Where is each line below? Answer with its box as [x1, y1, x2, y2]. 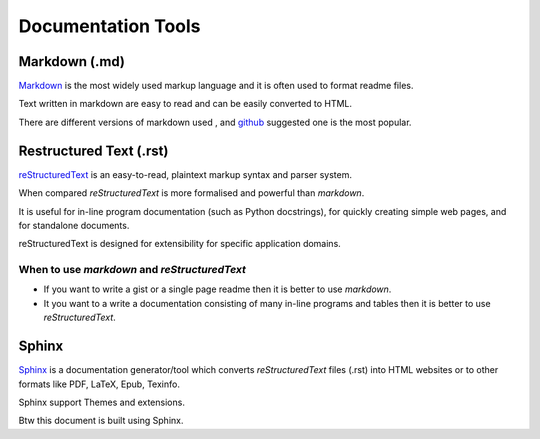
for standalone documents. [18, 219, 130, 231]
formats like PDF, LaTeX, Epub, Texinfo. [18, 378, 180, 390]
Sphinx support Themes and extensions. [18, 396, 185, 408]
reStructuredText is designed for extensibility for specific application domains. [18, 238, 342, 250]
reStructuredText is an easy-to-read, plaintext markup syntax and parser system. [18, 168, 352, 180]
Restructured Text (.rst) [18, 142, 169, 159]
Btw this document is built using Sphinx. [18, 415, 184, 427]
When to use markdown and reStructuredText [18, 263, 247, 277]
